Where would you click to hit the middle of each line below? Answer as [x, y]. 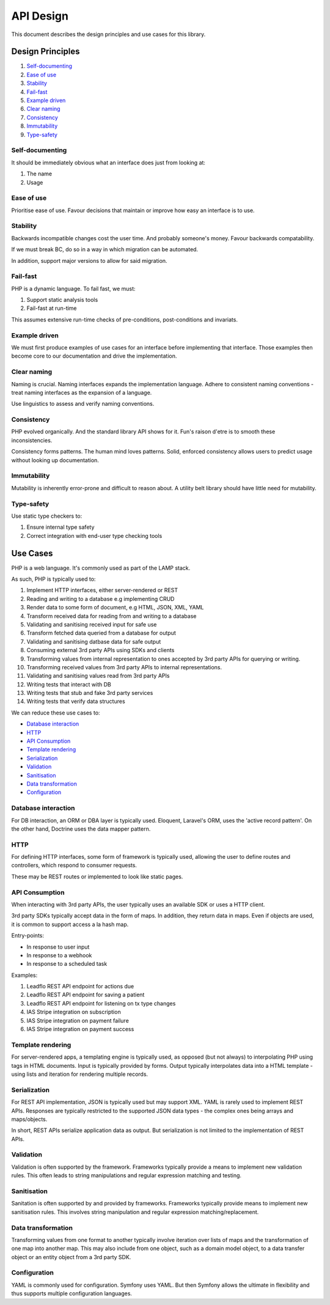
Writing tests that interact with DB [69, 684]
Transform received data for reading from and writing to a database [112, 616]
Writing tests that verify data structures [76, 701]
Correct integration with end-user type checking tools [94, 535]
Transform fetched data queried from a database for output [101, 633]
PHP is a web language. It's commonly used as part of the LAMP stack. [101, 568]
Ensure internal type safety [61, 527]
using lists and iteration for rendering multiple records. [80, 1074]
